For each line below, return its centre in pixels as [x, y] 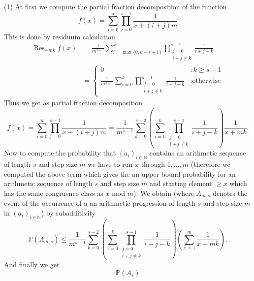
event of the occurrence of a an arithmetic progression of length [100, 203]
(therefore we [210, 164]
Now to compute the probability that [60, 153]
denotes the [230, 193]
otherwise [206, 81]
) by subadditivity [68, 212]
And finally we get [32, 265]
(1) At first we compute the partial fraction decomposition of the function [115, 6]
